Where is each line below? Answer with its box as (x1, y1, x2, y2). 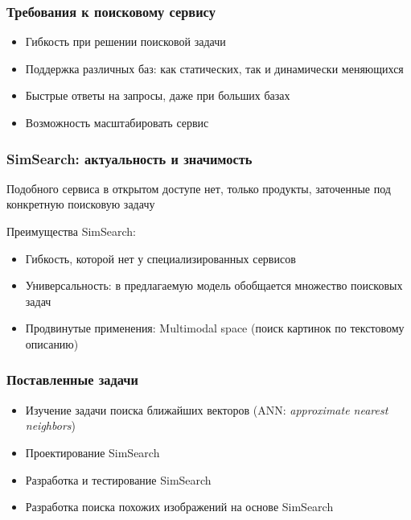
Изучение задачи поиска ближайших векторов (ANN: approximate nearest (25, 401, 388, 418)
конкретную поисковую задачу (6, 196, 155, 213)
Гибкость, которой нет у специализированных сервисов (25, 250, 296, 266)
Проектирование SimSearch (25, 444, 160, 460)
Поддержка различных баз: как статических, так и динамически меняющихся (25, 60, 404, 76)
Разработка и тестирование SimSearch (25, 471, 212, 488)
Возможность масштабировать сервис (25, 114, 209, 130)
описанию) (25, 335, 79, 352)
